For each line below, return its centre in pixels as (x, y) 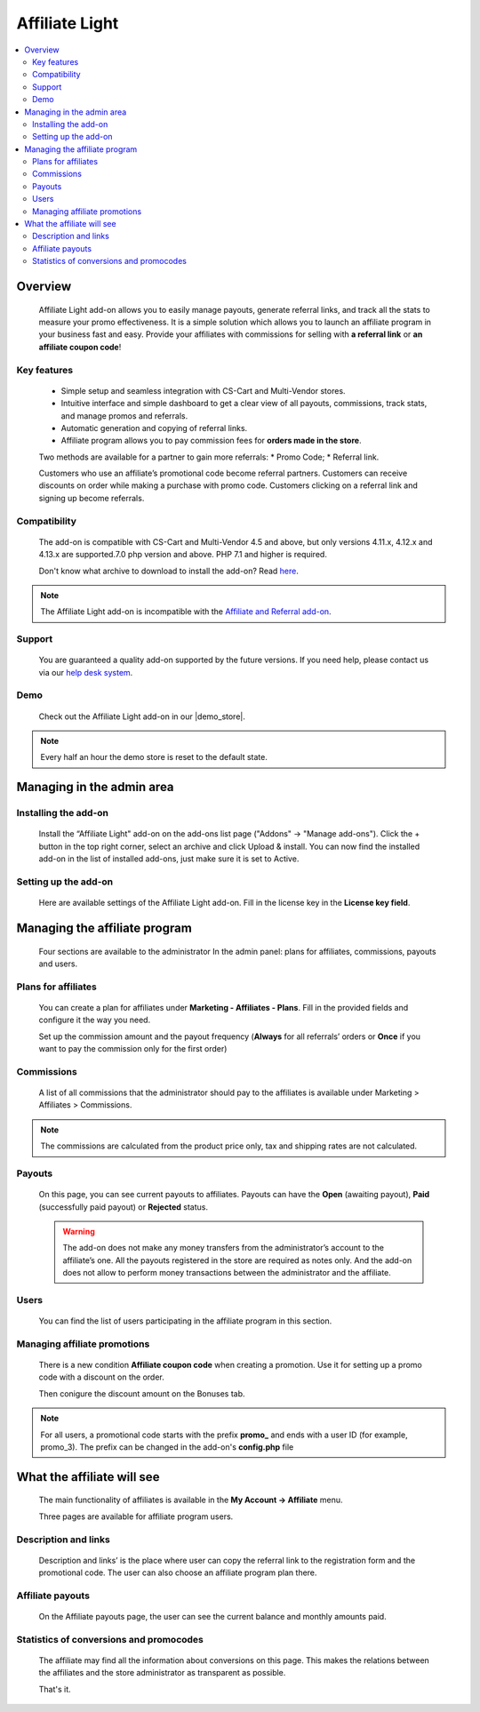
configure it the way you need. (95, 1020)
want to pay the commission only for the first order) (133, 1049)
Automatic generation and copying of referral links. (154, 428)
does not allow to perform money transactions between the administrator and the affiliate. (227, 1273)
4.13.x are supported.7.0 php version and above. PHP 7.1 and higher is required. (183, 555)
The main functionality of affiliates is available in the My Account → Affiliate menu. (191, 1500)
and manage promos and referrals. (124, 416)
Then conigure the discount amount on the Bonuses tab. (142, 1393)
